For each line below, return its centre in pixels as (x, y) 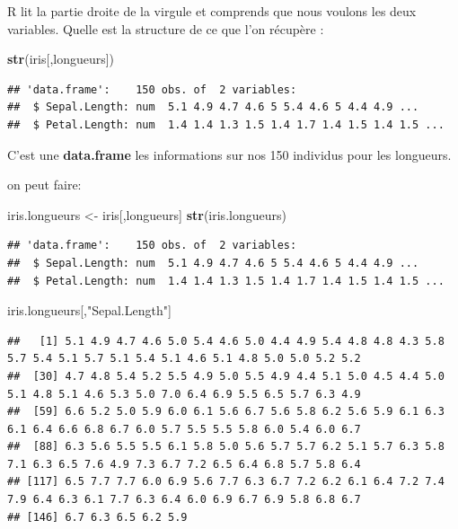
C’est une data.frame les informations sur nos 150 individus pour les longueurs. (229, 154)
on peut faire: (44, 185)
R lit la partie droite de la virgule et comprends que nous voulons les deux (212, 11)
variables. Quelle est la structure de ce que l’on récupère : (166, 28)
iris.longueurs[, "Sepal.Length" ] (89, 310)
